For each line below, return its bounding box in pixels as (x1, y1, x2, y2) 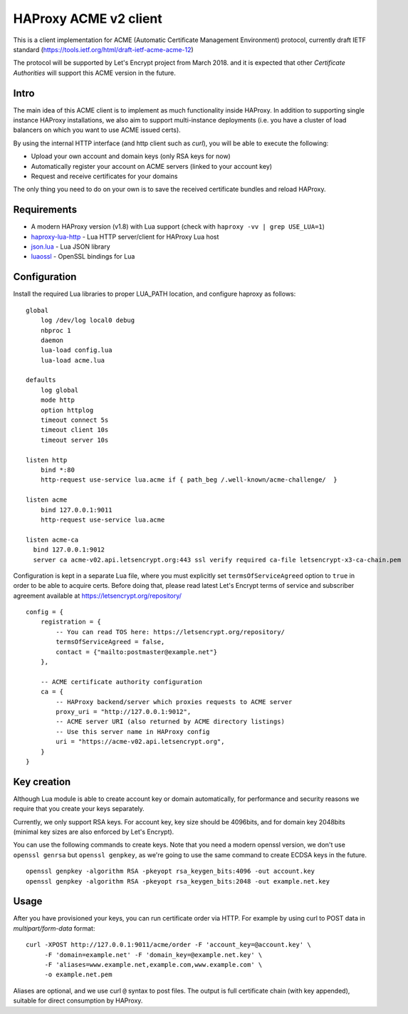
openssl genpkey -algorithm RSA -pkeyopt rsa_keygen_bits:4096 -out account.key (26, 867, 315, 876)
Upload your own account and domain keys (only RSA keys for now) (31, 152, 231, 160)
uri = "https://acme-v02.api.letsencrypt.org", (56, 738, 225, 746)
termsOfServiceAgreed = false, (56, 638, 165, 646)
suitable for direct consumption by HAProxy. (13, 996, 143, 1005)
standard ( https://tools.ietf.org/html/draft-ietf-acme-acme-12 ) (13, 45, 194, 53)
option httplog (40, 406, 94, 414)
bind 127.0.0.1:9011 (40, 506, 113, 514)
